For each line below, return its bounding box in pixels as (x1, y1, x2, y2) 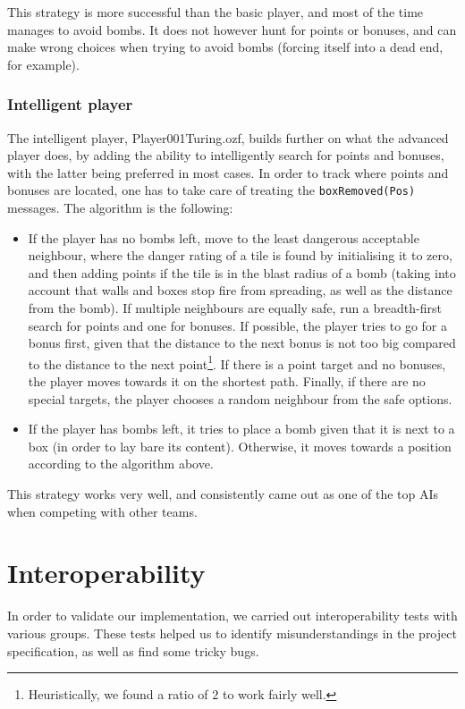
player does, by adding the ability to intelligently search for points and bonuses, (7, 146, 444, 165)
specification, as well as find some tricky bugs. (7, 641, 259, 660)
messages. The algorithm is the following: (7, 198, 233, 217)
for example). (7, 55, 80, 73)
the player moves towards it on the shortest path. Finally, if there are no (28, 372, 426, 391)
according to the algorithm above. (28, 454, 214, 473)
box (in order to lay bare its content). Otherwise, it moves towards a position (28, 436, 452, 455)
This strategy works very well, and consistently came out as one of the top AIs (7, 485, 439, 502)
